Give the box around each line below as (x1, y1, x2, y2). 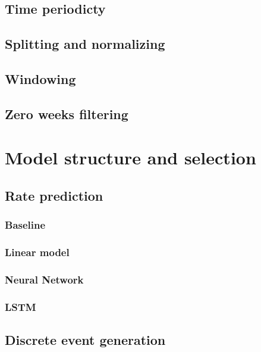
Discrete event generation (5, 331, 166, 349)
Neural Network (5, 272, 84, 286)
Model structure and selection (5, 145, 256, 170)
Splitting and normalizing (5, 35, 165, 53)
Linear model (5, 245, 70, 260)
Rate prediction (5, 186, 103, 204)
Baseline (5, 217, 46, 232)
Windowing (5, 69, 76, 88)
